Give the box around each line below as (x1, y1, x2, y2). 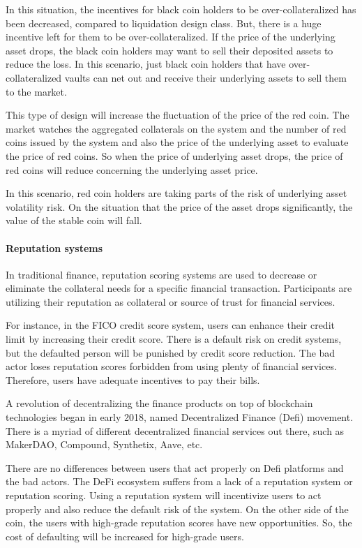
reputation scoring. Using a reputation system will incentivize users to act (6, 488, 322, 503)
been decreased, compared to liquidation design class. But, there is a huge (6, 15, 322, 30)
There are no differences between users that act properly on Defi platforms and (6, 460, 344, 475)
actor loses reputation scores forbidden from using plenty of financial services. (6, 359, 337, 373)
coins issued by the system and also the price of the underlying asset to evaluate (6, 135, 349, 149)
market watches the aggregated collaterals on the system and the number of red (6, 121, 347, 135)
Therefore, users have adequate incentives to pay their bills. (6, 372, 260, 387)
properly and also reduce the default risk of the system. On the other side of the (6, 501, 349, 516)
